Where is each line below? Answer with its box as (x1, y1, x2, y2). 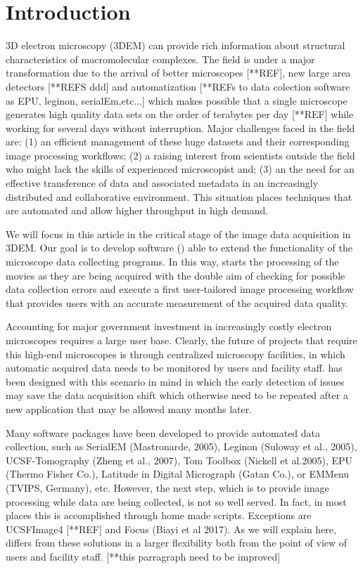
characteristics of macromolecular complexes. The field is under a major (6, 51, 315, 66)
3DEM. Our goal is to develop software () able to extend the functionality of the (6, 240, 352, 255)
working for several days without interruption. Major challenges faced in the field (6, 120, 355, 135)
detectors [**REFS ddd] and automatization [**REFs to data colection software (6, 79, 350, 93)
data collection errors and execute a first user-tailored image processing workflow (6, 282, 354, 296)
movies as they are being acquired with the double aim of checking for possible (6, 268, 345, 282)
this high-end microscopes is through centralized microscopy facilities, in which (6, 346, 345, 361)
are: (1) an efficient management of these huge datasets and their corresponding (6, 134, 350, 149)
